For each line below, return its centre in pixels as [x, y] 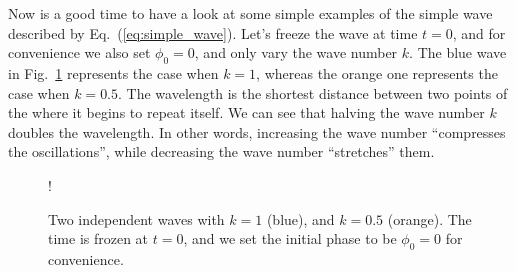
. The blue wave [458, 52]
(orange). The [429, 218]
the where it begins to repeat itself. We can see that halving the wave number [246, 112]
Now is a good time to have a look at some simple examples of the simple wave [250, 13]
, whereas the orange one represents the [377, 72]
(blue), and [300, 218]
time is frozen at [98, 238]
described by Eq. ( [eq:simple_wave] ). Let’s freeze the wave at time [213, 32]
